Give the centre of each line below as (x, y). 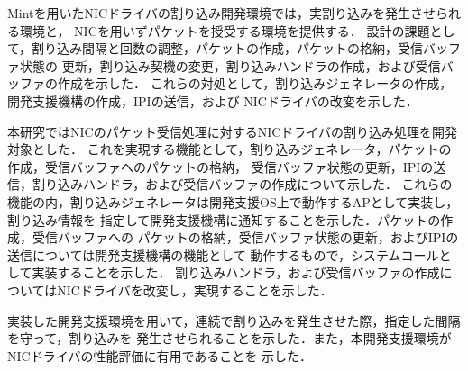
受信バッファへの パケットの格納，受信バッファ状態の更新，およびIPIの (245, 237)
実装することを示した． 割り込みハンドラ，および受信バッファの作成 (236, 272)
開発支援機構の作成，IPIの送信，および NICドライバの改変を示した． (213, 100)
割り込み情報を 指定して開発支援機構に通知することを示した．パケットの (224, 219)
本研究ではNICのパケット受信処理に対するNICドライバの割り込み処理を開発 (233, 131)
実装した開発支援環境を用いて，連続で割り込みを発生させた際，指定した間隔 (234, 320)
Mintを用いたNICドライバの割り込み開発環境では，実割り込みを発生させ (221, 13)
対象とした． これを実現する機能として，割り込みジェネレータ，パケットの (229, 149)
